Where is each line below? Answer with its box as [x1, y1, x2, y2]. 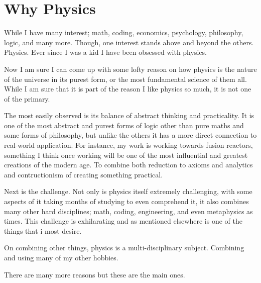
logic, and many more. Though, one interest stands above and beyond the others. [4, 37, 254, 47]
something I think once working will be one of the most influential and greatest [4, 149, 248, 160]
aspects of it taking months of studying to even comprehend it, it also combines [4, 196, 249, 207]
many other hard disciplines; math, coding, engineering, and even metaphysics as [4, 206, 253, 216]
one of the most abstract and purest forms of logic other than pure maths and [4, 120, 244, 130]
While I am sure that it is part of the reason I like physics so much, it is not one [4, 83, 251, 94]
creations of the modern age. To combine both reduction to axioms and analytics [4, 159, 253, 170]
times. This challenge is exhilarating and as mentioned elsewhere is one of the [4, 216, 242, 226]
